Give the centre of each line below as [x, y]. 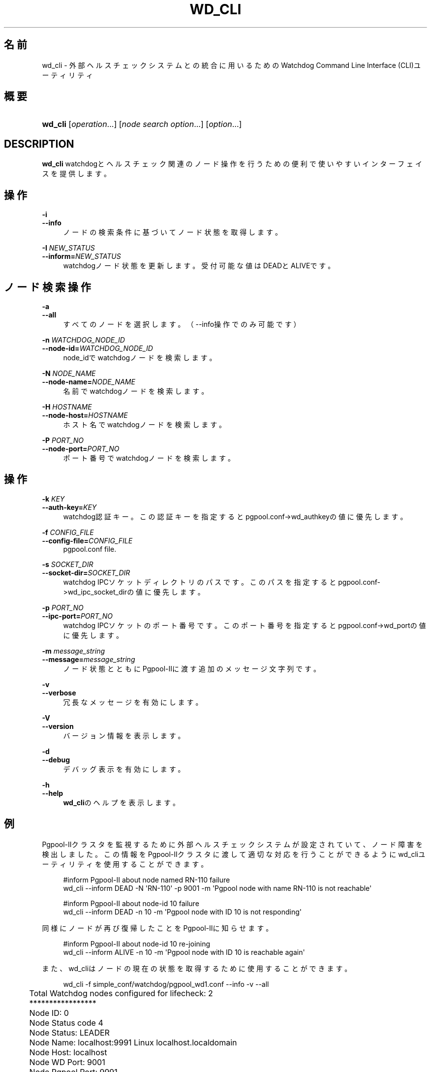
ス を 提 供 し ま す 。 [76, 174]
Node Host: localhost [68, 1052]
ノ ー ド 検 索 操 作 [47, 287]
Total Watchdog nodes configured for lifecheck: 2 [121, 993]
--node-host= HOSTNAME [85, 415]
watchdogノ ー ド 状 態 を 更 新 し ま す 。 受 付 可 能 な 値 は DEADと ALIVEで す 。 [199, 266]
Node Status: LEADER [69, 1032]
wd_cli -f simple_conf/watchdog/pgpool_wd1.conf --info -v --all [166, 984]
